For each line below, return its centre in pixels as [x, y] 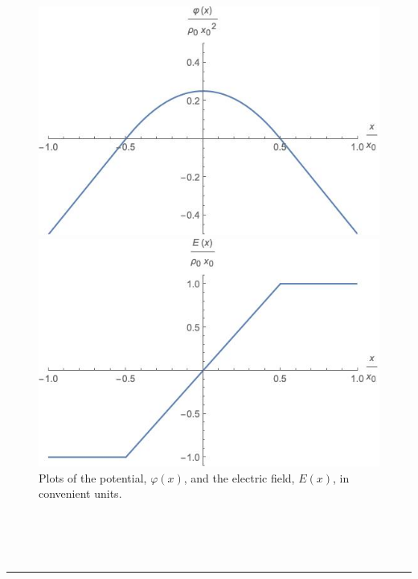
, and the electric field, [239, 477]
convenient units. [80, 493]
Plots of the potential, [93, 477]
